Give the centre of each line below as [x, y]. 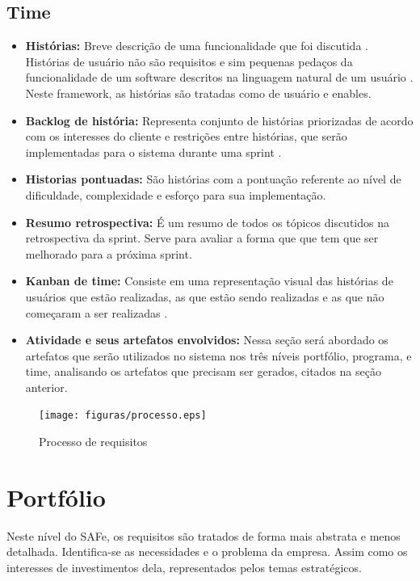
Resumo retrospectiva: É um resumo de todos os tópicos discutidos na [207, 222]
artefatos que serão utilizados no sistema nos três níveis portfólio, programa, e [218, 355]
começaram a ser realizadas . [97, 312]
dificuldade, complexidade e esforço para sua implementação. [176, 194]
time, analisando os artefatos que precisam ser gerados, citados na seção [203, 371]
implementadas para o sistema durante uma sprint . [153, 152]
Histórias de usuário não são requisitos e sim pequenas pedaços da [189, 61]
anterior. [46, 387]
